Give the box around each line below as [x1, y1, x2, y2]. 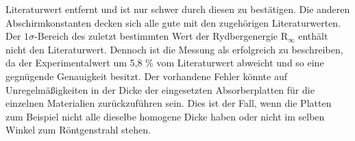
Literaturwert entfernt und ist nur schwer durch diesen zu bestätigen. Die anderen [5, 2, 350, 16]
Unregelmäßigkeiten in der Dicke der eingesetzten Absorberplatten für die [5, 82, 315, 97]
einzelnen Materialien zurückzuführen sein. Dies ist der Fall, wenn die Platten [5, 96, 332, 110]
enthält [298, 29, 328, 43]
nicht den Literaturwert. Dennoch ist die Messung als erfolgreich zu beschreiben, [5, 42, 343, 56]
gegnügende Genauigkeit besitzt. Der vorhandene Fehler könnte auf [5, 68, 287, 83]
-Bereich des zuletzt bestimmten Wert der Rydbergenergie [34, 29, 278, 43]
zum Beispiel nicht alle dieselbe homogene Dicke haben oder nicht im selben [5, 109, 325, 123]
